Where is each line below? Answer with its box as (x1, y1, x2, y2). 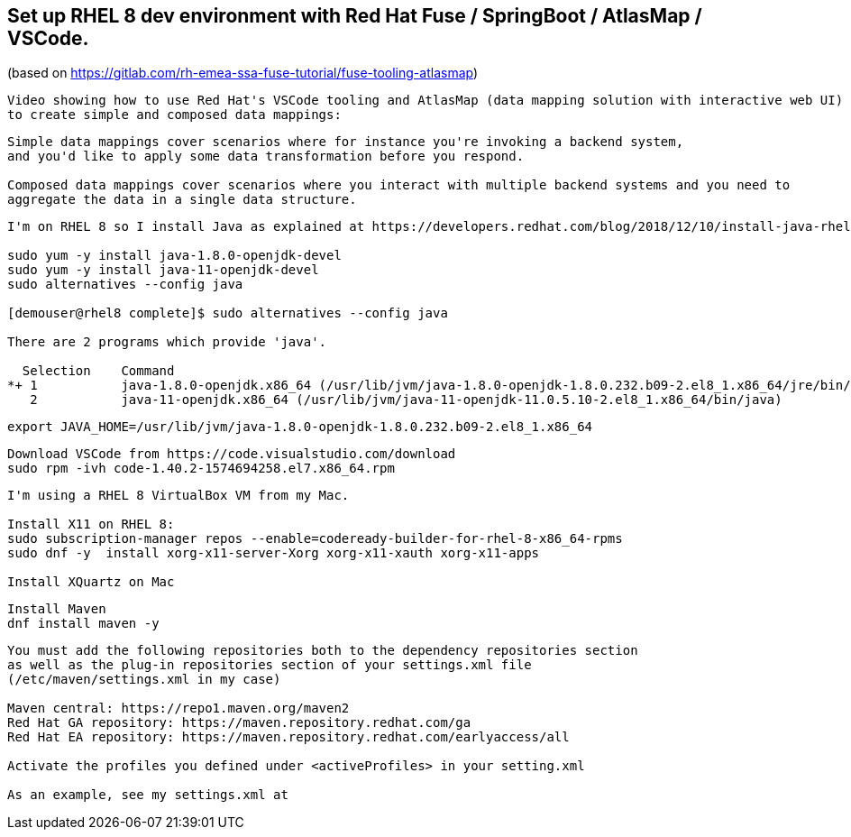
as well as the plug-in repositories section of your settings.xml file (7, 658, 532, 673)
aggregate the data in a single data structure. (7, 192, 357, 207)
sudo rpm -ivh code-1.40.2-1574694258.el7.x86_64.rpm (7, 461, 395, 476)
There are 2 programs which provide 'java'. (7, 335, 327, 350)
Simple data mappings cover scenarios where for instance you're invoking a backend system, (7, 134, 684, 150)
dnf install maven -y (7, 616, 160, 631)
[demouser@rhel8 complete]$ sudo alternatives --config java (7, 306, 448, 321)
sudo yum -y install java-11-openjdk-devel (7, 262, 319, 278)
